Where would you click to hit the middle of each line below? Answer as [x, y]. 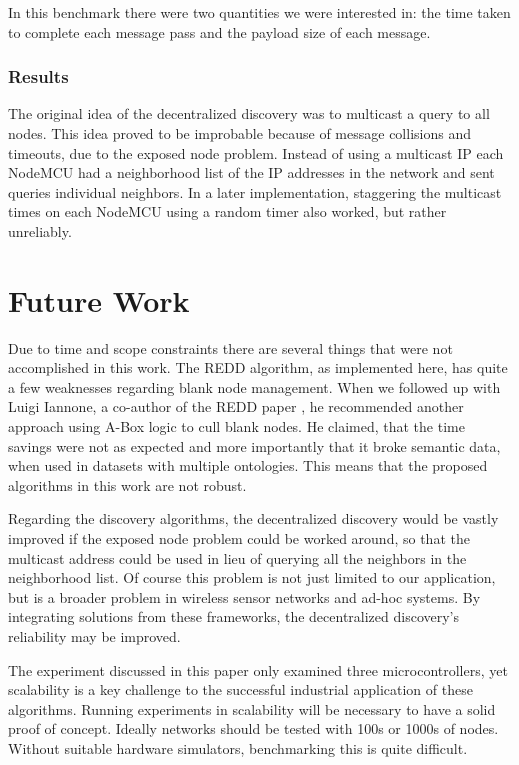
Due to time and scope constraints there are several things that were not [230, 347]
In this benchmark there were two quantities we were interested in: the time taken [259, 12]
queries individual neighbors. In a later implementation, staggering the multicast [255, 191]
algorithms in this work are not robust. [127, 484]
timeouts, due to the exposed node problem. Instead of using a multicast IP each [256, 152]
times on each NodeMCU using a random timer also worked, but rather [227, 211]
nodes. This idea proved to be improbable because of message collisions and [239, 133]
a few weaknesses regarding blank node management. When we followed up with [254, 386]
